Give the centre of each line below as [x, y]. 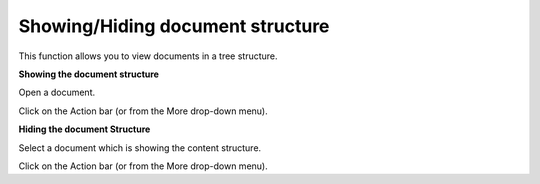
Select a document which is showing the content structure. [140, 147]
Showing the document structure [89, 74]
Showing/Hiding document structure [174, 26]
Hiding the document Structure [84, 129]
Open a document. [57, 92]
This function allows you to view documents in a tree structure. [148, 56]
